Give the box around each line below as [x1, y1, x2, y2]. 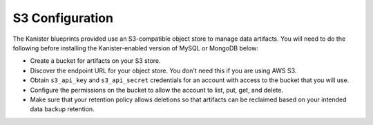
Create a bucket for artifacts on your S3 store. [30, 57, 162, 65]
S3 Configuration [12, 10, 114, 26]
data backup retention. [30, 105, 95, 113]
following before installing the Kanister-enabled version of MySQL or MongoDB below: [12, 44, 259, 52]
